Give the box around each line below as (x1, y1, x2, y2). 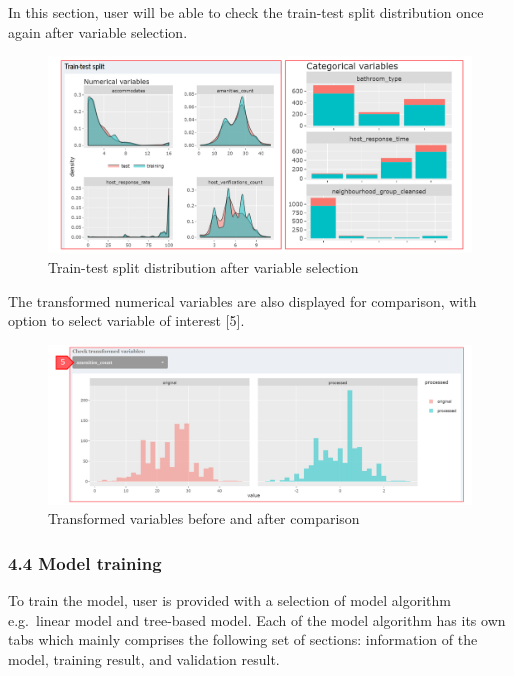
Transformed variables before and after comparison (48, 508, 360, 529)
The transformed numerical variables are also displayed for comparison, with (8, 290, 477, 311)
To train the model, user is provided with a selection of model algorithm (8, 590, 451, 611)
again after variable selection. (8, 21, 188, 42)
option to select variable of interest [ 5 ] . (8, 310, 245, 331)
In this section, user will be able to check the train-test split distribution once (8, 2, 484, 22)
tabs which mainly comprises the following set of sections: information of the (8, 629, 478, 650)
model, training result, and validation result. (8, 648, 280, 669)
